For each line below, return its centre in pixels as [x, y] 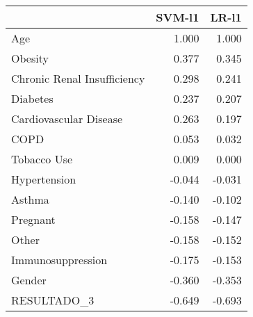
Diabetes [32, 98]
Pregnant [33, 219]
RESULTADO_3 [53, 300]
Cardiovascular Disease [67, 119]
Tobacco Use [42, 159]
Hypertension [44, 179]
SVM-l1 [178, 17]
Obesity [30, 58]
